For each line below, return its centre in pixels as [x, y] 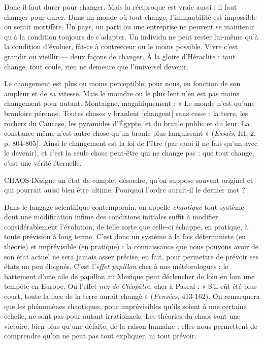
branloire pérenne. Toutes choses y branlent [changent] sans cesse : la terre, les [126, 113]
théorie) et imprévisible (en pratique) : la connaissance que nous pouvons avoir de [131, 246]
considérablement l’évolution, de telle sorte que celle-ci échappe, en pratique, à [126, 226]
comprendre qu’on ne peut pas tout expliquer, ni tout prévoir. [101, 336]
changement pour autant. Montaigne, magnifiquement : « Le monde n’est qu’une [129, 103]
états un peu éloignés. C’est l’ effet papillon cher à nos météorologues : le [116, 266]
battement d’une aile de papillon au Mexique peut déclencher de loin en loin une [129, 276]
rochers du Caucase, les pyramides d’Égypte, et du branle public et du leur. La [127, 123]
